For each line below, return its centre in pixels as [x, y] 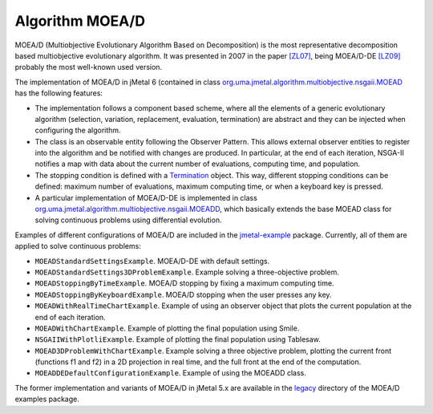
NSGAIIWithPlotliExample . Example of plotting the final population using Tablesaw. [178, 339]
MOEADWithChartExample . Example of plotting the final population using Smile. [167, 328]
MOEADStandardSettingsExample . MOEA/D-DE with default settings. [152, 261]
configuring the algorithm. [78, 130]
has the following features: [59, 93]
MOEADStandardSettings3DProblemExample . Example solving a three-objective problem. [187, 272]
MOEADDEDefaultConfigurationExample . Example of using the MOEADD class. [170, 373]
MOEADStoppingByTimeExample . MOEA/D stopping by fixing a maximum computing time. [184, 283]
